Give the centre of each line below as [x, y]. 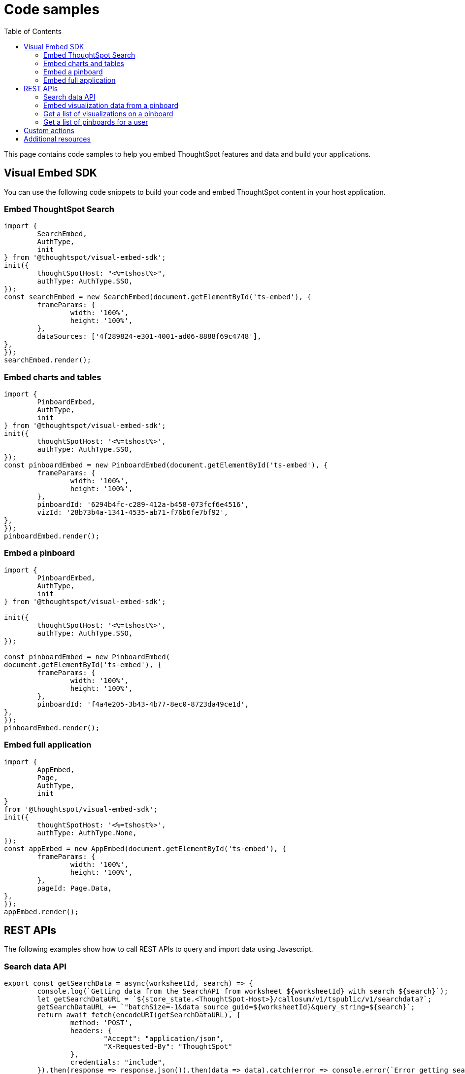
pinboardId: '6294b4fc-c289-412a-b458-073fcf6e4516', [143, 505]
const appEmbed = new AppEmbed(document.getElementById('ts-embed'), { [145, 848]
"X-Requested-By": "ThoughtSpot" [168, 1047]
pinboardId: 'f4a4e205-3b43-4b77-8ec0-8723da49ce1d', [143, 704]
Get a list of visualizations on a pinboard [108, 113]
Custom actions [49, 130]
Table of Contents [33, 31]
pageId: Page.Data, [75, 888]
